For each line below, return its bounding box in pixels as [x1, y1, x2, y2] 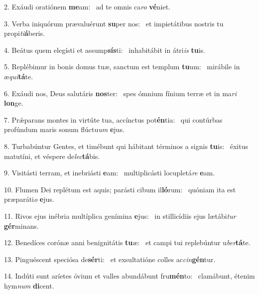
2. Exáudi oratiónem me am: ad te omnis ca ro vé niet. [4, 1, 170, 11]
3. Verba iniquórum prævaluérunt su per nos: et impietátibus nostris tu [4, 18, 224, 28]
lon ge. [4, 98, 23, 108]
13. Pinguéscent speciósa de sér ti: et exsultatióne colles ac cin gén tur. [4, 254, 216, 264]
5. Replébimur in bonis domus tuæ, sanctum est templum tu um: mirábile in [4, 61, 240, 72]
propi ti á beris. [4, 28, 45, 38]
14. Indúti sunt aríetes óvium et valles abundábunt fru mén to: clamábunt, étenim [4, 271, 255, 281]
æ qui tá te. [4, 71, 33, 81]
